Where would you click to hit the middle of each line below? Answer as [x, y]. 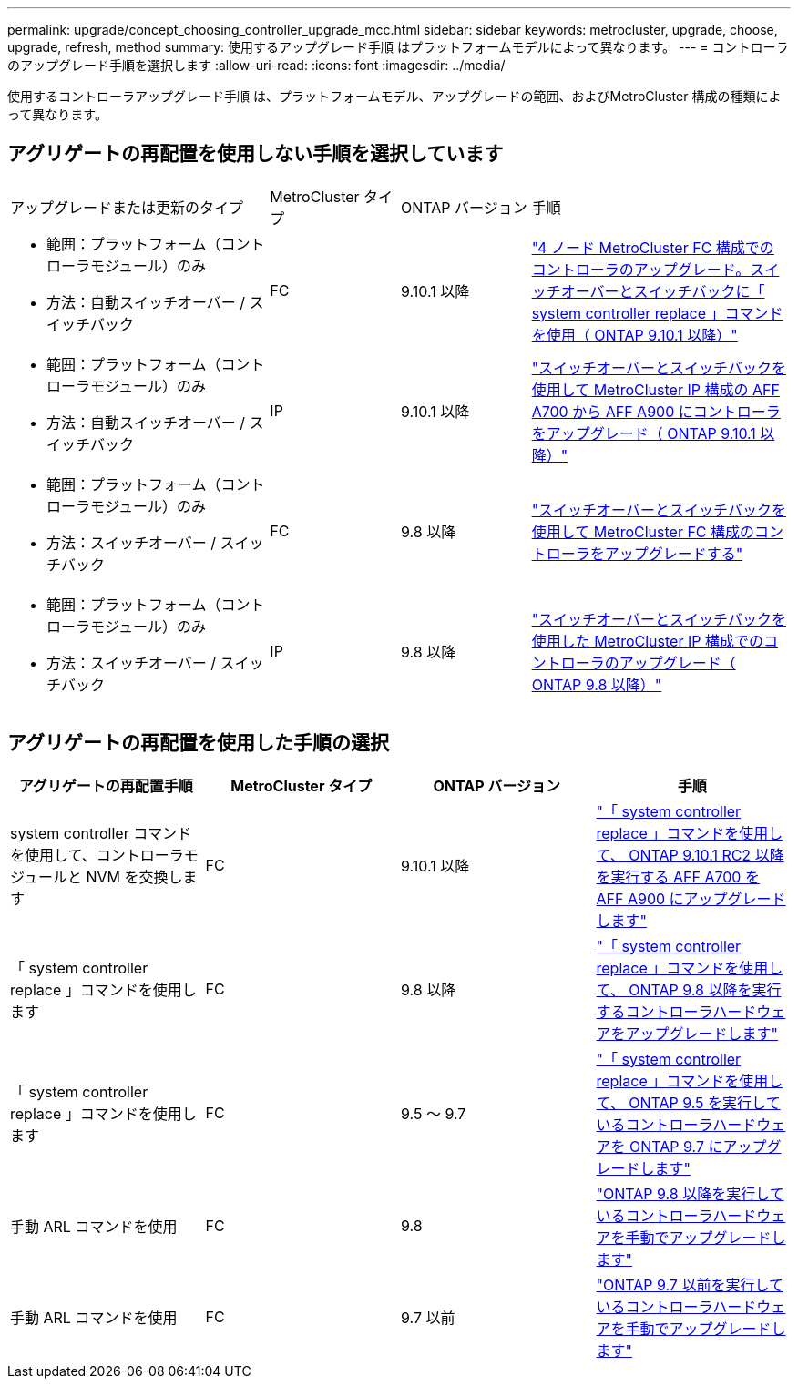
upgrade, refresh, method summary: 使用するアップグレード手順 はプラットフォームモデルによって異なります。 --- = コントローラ [398, 47]
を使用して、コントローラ [97, 855]
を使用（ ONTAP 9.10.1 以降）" [634, 335]
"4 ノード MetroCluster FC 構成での [653, 247]
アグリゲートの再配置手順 [106, 785]
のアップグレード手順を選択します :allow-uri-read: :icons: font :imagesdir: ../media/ [256, 65]
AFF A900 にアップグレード [691, 898]
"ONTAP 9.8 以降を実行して [690, 1193]
